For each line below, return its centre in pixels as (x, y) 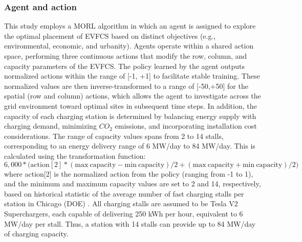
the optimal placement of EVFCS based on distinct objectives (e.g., (110, 35)
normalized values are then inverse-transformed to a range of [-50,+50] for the (126, 86)
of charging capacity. (36, 234)
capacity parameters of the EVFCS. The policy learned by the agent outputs (125, 66)
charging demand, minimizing (50, 126)
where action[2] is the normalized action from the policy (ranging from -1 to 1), (129, 173)
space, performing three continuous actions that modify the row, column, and (126, 56)
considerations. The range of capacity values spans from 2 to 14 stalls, (114, 136)
